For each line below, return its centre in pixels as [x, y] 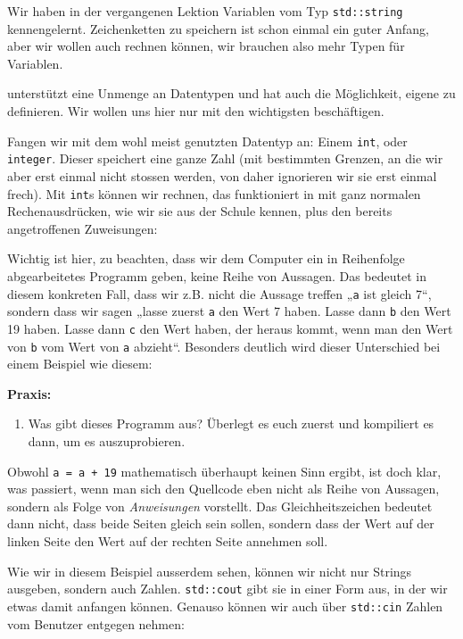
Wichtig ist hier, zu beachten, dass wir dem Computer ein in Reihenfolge [206, 258]
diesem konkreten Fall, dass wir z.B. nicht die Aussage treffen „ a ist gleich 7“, [219, 293]
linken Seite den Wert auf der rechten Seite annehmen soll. [168, 541]
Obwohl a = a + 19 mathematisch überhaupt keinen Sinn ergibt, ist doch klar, [224, 471]
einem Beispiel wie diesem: [80, 364]
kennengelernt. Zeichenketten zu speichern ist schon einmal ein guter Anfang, [218, 28]
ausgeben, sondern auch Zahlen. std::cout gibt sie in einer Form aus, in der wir [227, 589]
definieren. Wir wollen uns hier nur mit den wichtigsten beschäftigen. [196, 111]
